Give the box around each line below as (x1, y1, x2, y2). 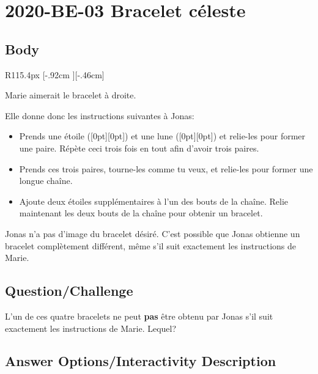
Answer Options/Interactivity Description (5, 351, 276, 370)
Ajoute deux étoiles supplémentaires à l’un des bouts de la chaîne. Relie (19, 194, 289, 207)
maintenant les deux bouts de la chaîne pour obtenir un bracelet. (19, 207, 263, 219)
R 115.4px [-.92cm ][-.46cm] (5, 68, 105, 81)
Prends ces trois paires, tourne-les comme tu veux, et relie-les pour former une (19, 162, 313, 175)
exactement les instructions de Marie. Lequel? (5, 321, 177, 334)
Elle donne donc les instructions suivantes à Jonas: (5, 109, 194, 122)
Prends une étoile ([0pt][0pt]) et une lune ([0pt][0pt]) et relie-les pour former (19, 130, 306, 142)
